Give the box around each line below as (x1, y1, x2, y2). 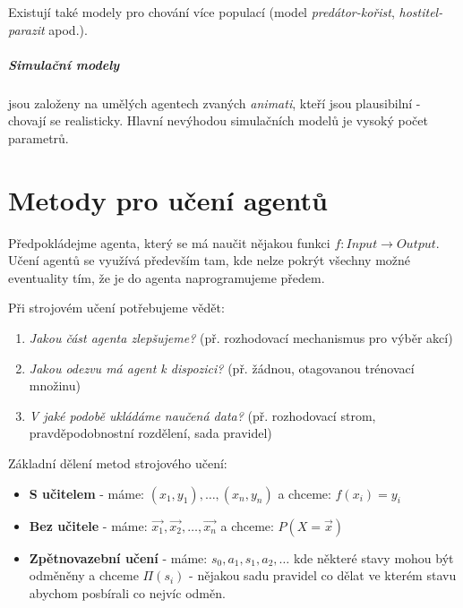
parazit (8, 20, 45, 39)
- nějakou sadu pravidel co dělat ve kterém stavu (189, 566, 457, 585)
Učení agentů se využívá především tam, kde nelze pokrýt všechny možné (8, 251, 411, 270)
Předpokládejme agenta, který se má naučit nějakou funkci (8, 233, 330, 252)
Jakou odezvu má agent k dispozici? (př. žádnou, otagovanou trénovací (29, 358, 415, 377)
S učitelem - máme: (29, 484, 144, 502)
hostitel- (399, 3, 443, 21)
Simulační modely (8, 55, 120, 73)
